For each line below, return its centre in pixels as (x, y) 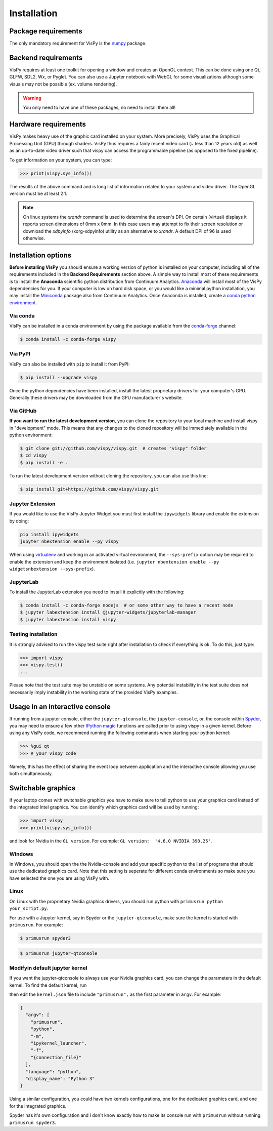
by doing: (19, 521)
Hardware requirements (48, 124)
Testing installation (33, 634)
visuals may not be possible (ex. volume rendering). (63, 84)
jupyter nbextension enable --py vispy (69, 541)
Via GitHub (23, 411)
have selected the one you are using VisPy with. (59, 878)
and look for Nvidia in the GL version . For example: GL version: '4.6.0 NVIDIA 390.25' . (111, 841)
